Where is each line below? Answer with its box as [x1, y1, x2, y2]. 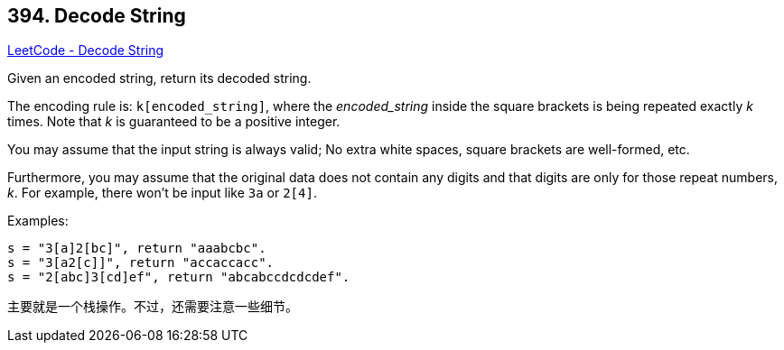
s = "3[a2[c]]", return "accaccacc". [7, 255, 275, 271]
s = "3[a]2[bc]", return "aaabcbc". [7, 241, 266, 256]
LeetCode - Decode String [7, 42, 164, 59]
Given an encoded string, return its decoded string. [7, 70, 312, 87]
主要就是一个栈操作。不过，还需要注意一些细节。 [7, 299, 298, 315]
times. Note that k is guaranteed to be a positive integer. [7, 114, 341, 130]
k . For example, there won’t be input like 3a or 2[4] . [7, 185, 317, 201]
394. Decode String [7, 5, 186, 27]
